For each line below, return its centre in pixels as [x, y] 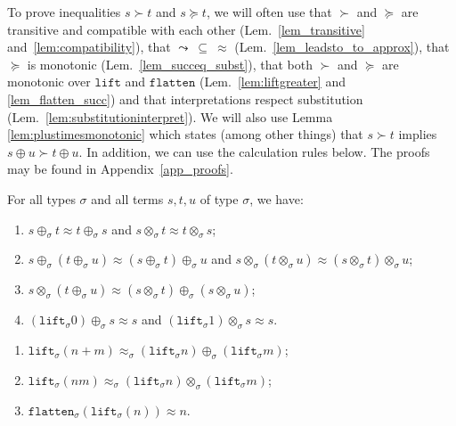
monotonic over [49, 82]
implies [418, 134]
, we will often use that [269, 12]
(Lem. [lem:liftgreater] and [272, 82]
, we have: [277, 198]
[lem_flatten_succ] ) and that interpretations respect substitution [185, 98]
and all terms [127, 198]
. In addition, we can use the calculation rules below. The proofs [254, 151]
